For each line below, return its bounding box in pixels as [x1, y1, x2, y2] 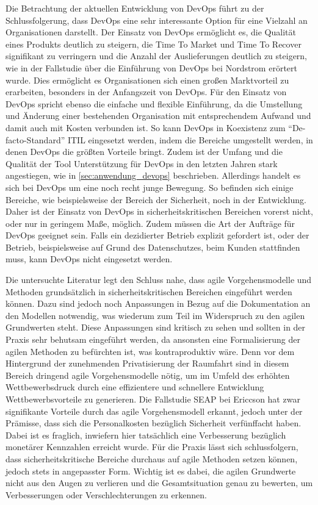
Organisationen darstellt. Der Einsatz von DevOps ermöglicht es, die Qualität [5, 26, 296, 38]
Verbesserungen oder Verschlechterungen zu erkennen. [5, 488, 207, 501]
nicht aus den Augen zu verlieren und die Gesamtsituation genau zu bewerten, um [5, 476, 313, 489]
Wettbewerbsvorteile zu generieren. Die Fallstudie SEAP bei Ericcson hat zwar [5, 393, 300, 405]
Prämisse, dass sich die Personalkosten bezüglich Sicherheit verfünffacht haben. [5, 417, 302, 429]
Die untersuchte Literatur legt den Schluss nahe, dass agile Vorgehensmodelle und [5, 273, 312, 286]
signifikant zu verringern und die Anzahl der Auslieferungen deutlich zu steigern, [5, 49, 308, 62]
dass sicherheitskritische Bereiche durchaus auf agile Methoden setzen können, [5, 452, 298, 465]
